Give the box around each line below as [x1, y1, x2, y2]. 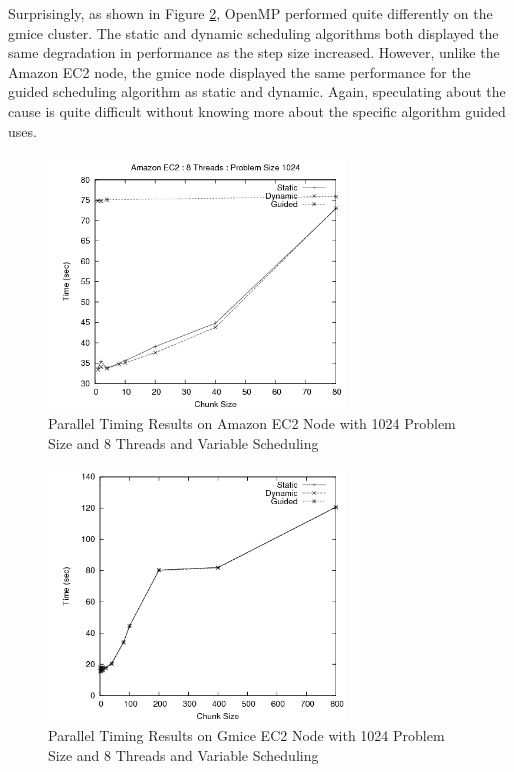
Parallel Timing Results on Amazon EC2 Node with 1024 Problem [48, 413, 456, 434]
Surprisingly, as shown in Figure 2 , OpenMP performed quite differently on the [8, 3, 493, 23]
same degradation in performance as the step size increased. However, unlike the [8, 42, 500, 63]
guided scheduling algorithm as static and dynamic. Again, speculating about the [8, 81, 506, 102]
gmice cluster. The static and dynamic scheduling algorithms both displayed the [8, 22, 499, 43]
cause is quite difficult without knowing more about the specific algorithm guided [8, 100, 506, 121]
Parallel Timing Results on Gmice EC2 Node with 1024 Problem [48, 725, 445, 746]
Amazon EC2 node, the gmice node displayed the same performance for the [8, 61, 471, 82]
